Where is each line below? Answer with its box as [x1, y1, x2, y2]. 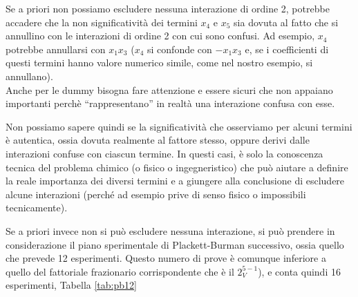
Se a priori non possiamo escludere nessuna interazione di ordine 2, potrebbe [6, 1, 330, 15]
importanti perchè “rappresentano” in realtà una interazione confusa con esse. [6, 96, 335, 111]
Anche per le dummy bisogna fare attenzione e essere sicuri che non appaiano [6, 82, 333, 97]
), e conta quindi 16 [258, 264, 341, 278]
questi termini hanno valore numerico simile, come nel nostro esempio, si [6, 55, 313, 70]
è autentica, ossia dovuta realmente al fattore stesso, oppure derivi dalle [6, 133, 310, 147]
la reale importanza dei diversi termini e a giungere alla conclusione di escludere [6, 173, 345, 188]
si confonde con [147, 41, 212, 56]
